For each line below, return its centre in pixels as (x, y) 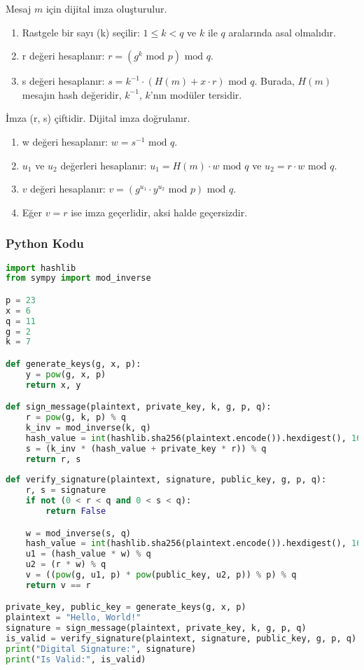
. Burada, (274, 81)
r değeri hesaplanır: (63, 56)
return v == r (58, 585)
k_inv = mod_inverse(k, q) (88, 428)
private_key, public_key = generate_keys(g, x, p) (126, 607)
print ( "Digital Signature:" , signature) (101, 649)
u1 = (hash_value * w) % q (88, 554)
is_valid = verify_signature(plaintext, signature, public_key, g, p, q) (181, 639)
